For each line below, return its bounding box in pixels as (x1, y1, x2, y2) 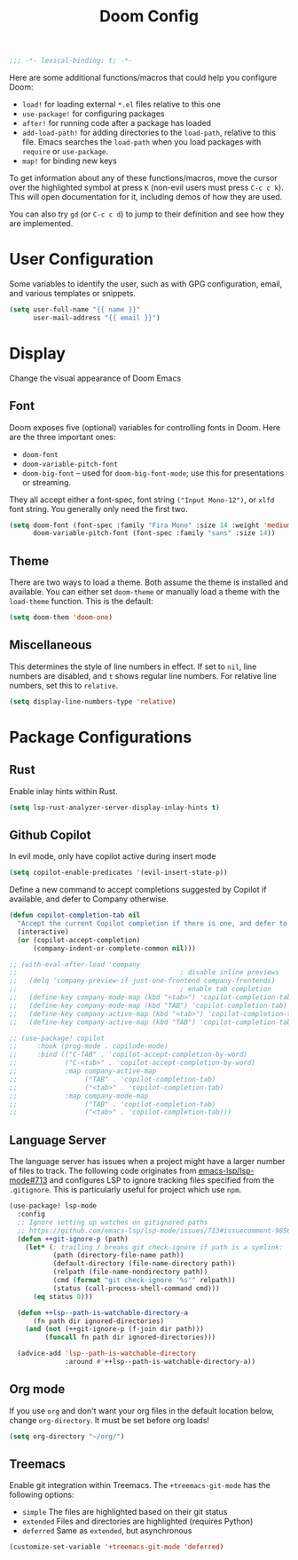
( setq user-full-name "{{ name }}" (9, 305, 141, 314)
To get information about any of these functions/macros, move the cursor (9, 173, 278, 184)
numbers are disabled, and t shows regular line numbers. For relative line (9, 670, 277, 681)
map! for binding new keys (21, 155, 117, 166)
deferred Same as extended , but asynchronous (21, 1525, 192, 1536)
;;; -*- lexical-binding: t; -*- (9, 56, 133, 66)
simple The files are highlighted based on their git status (21, 1507, 228, 1517)
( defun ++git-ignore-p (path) (17, 1234, 129, 1243)
